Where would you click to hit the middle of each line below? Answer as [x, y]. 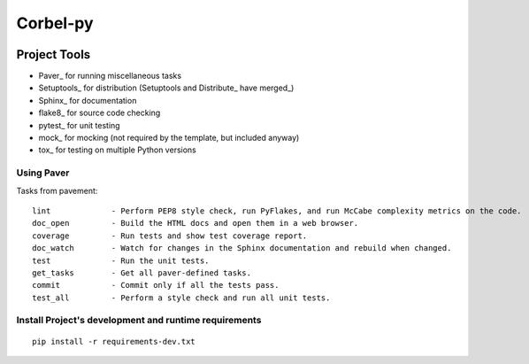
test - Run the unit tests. [121, 260]
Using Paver [43, 173]
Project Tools [54, 54]
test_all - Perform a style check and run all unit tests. [181, 298]
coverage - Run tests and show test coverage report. [170, 236]
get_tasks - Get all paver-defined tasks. [142, 273]
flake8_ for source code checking [100, 113]
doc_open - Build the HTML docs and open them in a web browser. [195, 223]
